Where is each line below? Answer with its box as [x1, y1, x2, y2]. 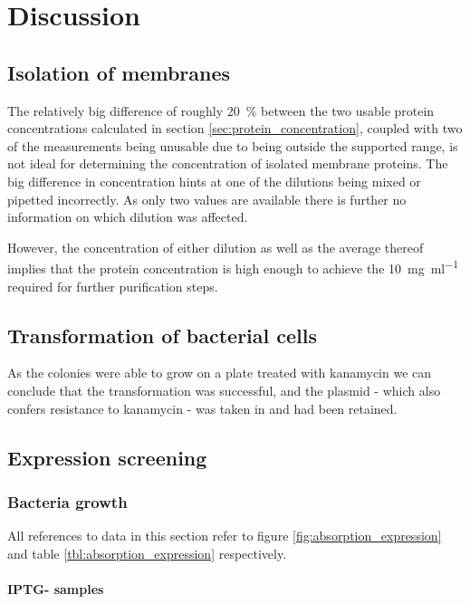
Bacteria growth [7, 490, 128, 513]
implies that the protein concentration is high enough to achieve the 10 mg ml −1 [7, 256, 459, 277]
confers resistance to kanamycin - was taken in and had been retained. [7, 398, 398, 417]
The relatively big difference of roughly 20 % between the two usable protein [7, 101, 435, 120]
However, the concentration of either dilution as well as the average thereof [7, 237, 424, 256]
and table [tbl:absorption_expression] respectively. [7, 543, 287, 562]
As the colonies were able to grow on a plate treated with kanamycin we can [7, 363, 432, 382]
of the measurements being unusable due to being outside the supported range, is [7, 136, 458, 155]
